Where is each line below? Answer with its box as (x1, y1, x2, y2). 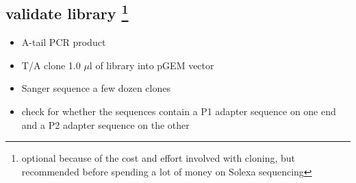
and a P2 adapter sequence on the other (21, 117, 190, 132)
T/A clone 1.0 (21, 58, 81, 72)
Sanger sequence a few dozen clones (21, 81, 170, 95)
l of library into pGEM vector (89, 58, 214, 72)
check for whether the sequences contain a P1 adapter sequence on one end (21, 103, 336, 118)
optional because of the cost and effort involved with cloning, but (21, 151, 296, 165)
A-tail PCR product (21, 35, 106, 49)
